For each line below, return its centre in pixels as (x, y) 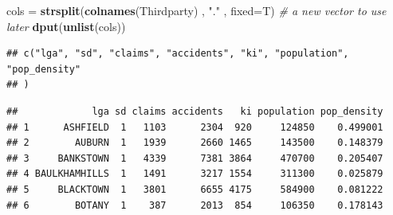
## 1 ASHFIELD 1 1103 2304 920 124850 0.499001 (195, 127)
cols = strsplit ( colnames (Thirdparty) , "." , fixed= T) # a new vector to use (196, 10)
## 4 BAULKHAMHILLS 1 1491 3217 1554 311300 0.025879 (195, 174)
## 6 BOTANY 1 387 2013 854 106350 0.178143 (195, 205)
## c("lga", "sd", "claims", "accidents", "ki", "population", (178, 54)
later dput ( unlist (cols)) (66, 26)
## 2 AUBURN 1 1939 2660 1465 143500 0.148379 (195, 143)
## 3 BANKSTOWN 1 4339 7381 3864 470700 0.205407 (195, 158)
